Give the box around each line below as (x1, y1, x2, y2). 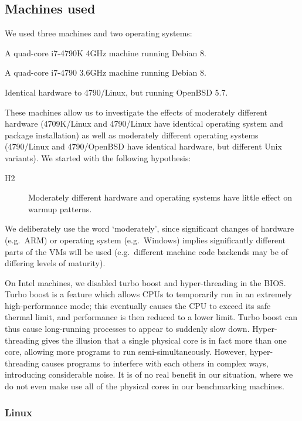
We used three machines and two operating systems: (5, 27, 192, 39)
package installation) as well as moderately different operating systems (5, 128, 259, 141)
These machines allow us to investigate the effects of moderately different (5, 106, 267, 118)
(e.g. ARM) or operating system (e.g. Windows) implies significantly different (5, 233, 286, 246)
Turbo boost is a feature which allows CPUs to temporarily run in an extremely (5, 288, 292, 300)
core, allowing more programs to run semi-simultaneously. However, (5, 345, 247, 358)
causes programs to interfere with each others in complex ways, (42, 357, 269, 369)
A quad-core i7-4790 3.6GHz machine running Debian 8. (5, 66, 206, 79)
